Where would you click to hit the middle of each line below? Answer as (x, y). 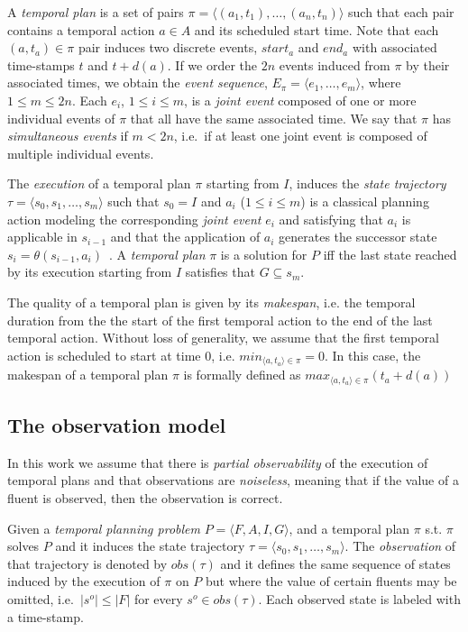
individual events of (61, 118)
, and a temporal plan (349, 528)
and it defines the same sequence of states (335, 563)
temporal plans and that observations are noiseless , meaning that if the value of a (233, 480)
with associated (395, 47)
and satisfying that (331, 219)
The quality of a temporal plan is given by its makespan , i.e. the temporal (211, 302)
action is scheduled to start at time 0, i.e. (121, 355)
